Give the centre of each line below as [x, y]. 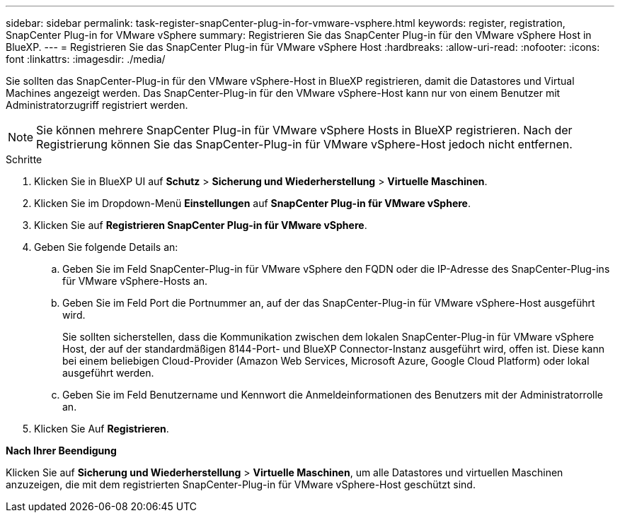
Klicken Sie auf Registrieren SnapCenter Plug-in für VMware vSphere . [201, 225]
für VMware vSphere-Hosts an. [135, 281]
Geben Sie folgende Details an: [106, 247]
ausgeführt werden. [108, 373]
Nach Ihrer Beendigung [61, 451]
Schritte [24, 159]
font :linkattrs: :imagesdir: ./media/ [86, 59]
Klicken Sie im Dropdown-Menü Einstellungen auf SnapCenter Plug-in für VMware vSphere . [252, 203]
